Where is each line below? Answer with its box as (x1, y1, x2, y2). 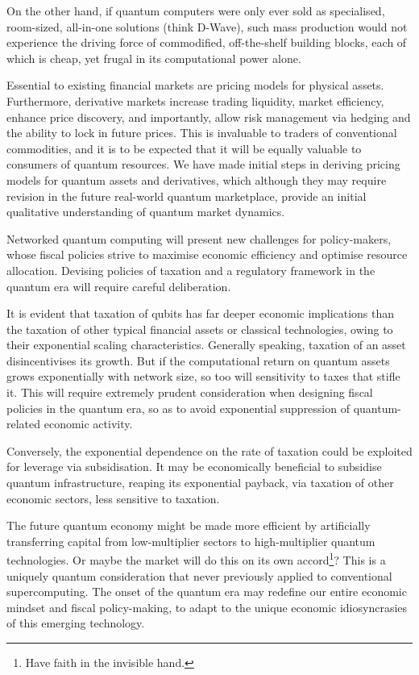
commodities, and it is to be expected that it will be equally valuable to (6, 140, 362, 156)
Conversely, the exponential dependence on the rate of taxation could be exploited (6, 442, 413, 459)
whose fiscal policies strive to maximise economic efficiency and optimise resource (6, 246, 408, 263)
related (6, 415, 41, 432)
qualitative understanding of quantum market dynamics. (6, 203, 285, 220)
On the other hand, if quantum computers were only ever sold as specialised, (6, 2, 385, 19)
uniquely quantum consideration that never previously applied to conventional (6, 567, 392, 584)
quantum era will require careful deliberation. (6, 277, 231, 294)
